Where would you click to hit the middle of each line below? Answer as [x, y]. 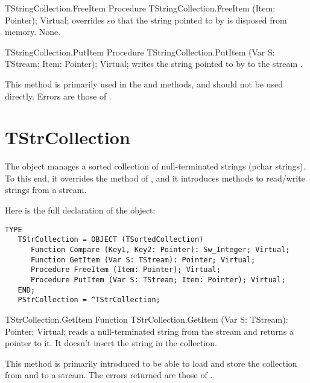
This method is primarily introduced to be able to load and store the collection [151, 363]
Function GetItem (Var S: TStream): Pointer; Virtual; [143, 260]
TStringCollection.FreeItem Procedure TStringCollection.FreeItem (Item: [140, 8]
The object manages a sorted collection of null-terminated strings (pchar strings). [155, 166]
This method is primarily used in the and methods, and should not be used [144, 84]
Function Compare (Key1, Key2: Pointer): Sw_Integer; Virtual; [160, 249]
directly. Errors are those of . [58, 96]
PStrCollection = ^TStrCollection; [89, 300]
